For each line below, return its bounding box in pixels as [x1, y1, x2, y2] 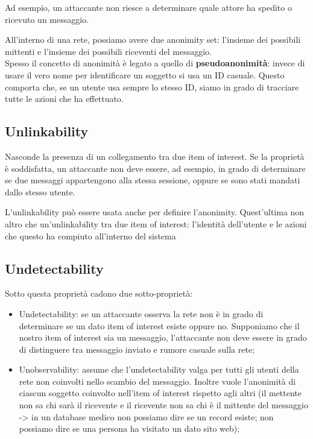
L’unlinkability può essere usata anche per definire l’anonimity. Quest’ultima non [5, 206, 305, 218]
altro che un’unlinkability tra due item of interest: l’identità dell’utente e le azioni [5, 217, 307, 230]
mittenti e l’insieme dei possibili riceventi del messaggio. [5, 45, 212, 57]
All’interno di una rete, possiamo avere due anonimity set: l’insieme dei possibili [5, 33, 301, 46]
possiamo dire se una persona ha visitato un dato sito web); [19, 422, 240, 435]
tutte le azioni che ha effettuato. [5, 92, 124, 105]
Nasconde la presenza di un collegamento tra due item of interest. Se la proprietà [5, 150, 305, 162]
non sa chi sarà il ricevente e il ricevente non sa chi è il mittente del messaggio [19, 399, 308, 411]
